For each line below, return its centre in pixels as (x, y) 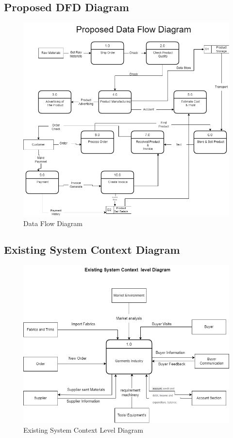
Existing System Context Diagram (92, 249)
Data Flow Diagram (53, 223)
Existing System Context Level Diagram (83, 429)
